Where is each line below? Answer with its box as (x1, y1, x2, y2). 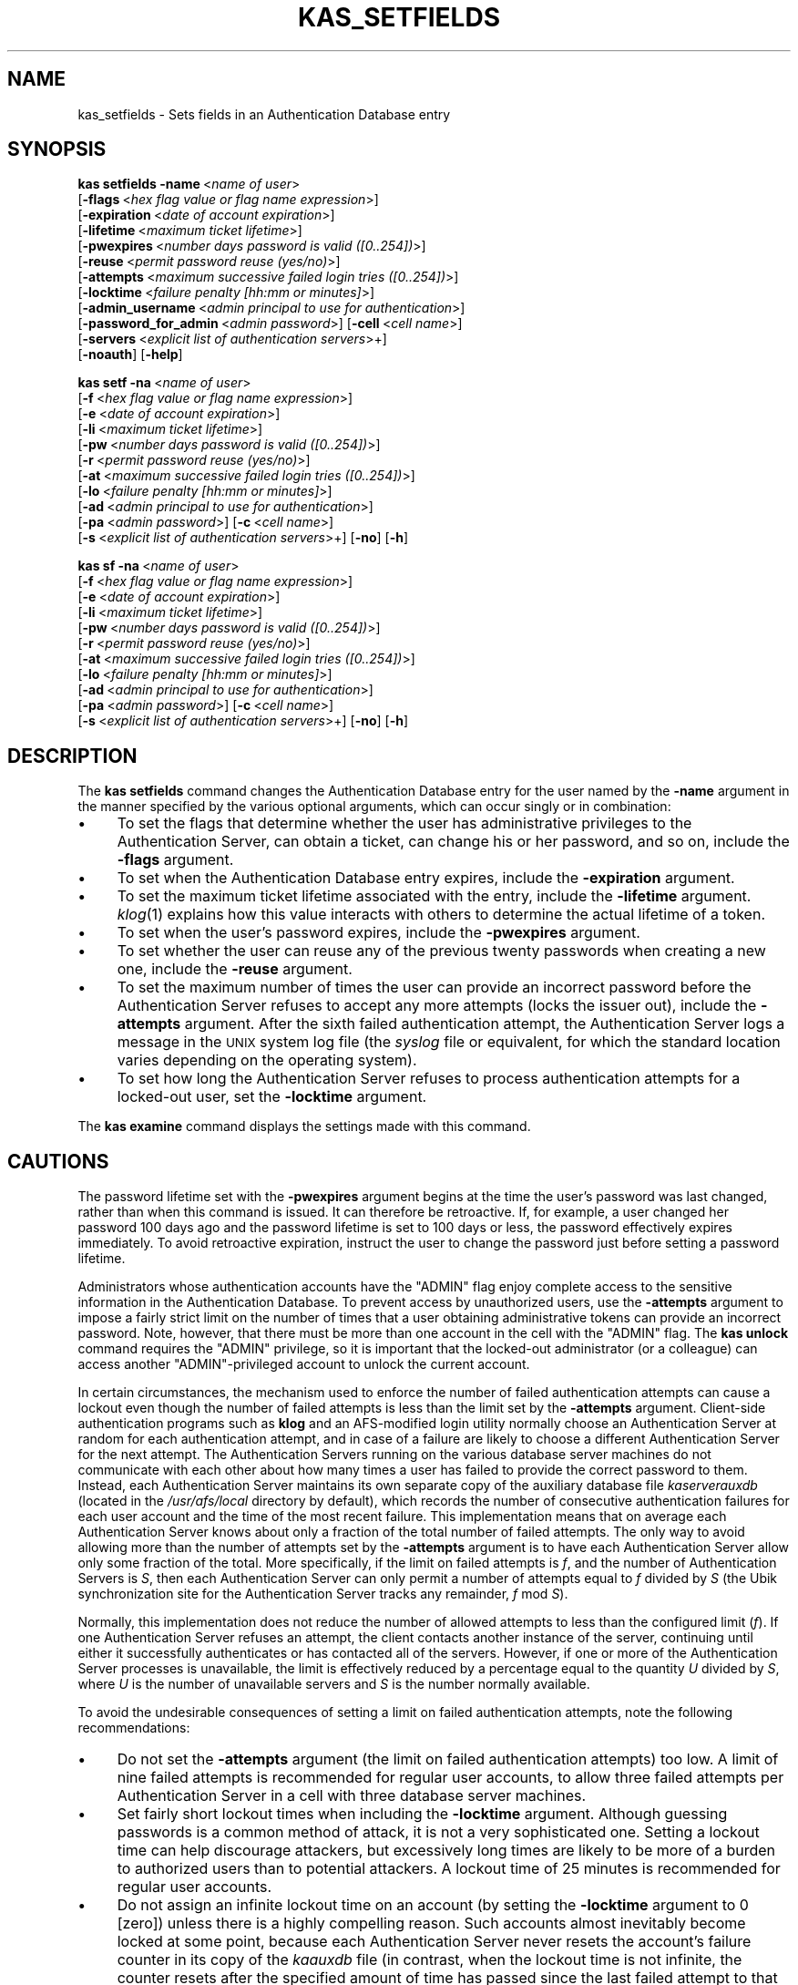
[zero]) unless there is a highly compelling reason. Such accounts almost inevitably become (117, 1914, 746, 1933)
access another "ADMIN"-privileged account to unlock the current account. (77, 1356, 530, 1373)
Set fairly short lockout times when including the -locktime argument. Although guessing (117, 1805, 728, 1824)
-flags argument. (117, 850, 234, 869)
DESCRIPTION (7, 744, 138, 767)
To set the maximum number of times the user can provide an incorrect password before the (117, 978, 752, 997)
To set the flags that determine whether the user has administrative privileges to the (117, 814, 692, 833)
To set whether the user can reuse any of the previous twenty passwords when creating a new (117, 941, 766, 961)
